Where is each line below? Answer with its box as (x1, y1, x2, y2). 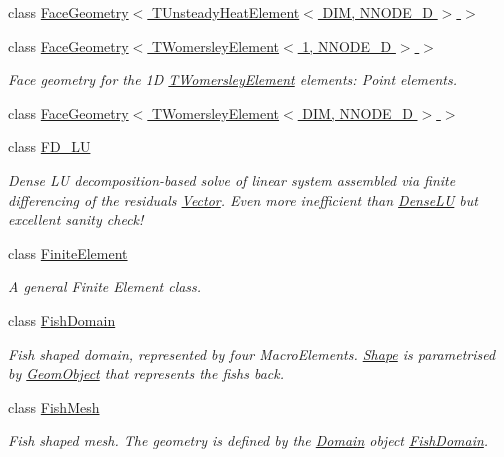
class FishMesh (8, 396, 100, 417)
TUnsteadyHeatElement (151, 2, 300, 22)
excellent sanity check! (8, 209, 144, 230)
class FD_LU (8, 136, 91, 157)
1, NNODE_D (302, 35, 392, 56)
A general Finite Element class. (8, 276, 202, 297)
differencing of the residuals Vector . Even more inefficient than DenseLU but (8, 189, 478, 210)
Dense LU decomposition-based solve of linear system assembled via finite (8, 169, 456, 190)
